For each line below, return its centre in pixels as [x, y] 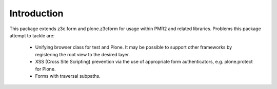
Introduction [36, 13]
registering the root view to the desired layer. [83, 54]
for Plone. [45, 69]
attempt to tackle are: [32, 35]
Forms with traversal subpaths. [68, 76]
